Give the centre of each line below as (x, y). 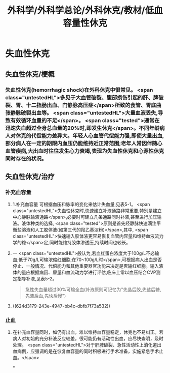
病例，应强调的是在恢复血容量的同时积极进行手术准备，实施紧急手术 (88, 351)
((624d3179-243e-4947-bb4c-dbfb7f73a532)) (61, 306)
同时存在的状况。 (26, 158)
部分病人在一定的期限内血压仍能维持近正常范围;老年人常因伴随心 (84, 143)
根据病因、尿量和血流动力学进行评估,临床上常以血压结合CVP (93, 272)
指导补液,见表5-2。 (37, 279)
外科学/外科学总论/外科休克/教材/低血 (85, 10)
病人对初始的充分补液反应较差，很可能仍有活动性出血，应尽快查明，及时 (88, 338)
